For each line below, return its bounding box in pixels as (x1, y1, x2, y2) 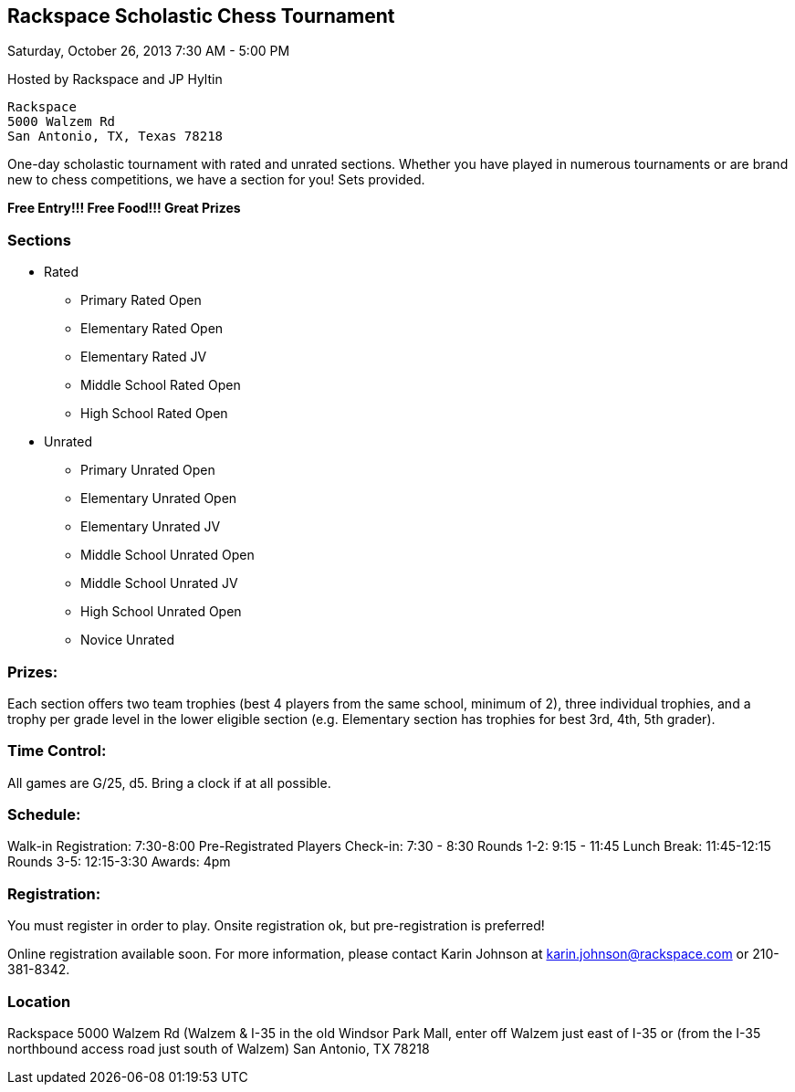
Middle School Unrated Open (80, 547, 255, 563)
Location (7, 992, 71, 1011)
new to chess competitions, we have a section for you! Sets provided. (7, 172, 425, 188)
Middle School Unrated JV (80, 575, 238, 592)
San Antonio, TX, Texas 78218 (7, 129, 224, 144)
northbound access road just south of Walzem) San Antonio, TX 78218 (7, 1040, 430, 1056)
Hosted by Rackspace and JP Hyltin (7, 71, 223, 88)
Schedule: (7, 805, 81, 824)
